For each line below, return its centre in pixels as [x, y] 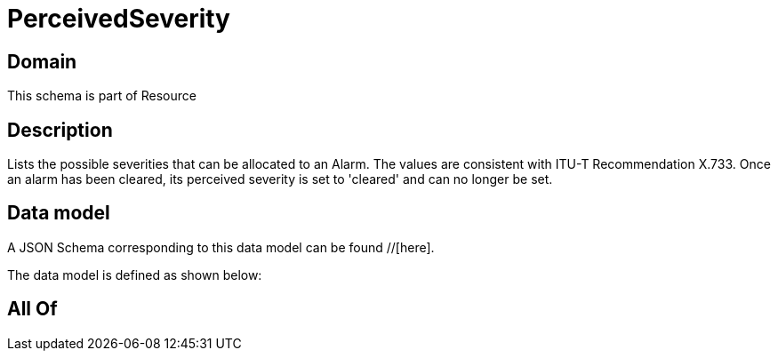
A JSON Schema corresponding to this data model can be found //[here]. [221, 247]
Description [60, 130]
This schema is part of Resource [102, 96]
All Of [32, 309]
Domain [42, 61]
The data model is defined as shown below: [135, 274]
